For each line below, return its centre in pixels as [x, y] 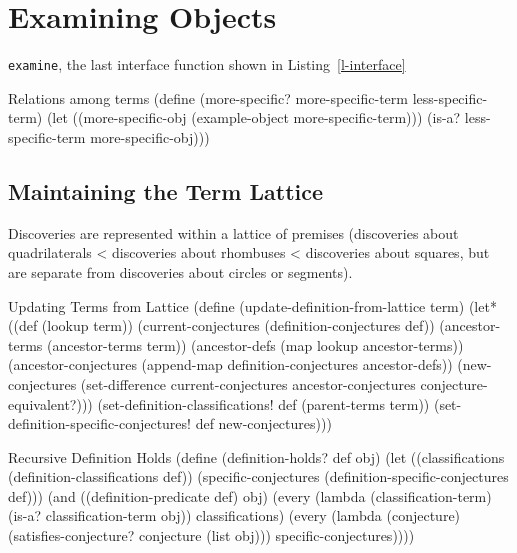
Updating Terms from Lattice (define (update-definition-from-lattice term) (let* [252, 305]
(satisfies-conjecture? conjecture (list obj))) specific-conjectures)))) [211, 535]
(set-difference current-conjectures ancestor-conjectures [248, 383]
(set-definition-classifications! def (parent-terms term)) [263, 403]
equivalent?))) [50, 403]
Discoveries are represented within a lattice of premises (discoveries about [233, 232]
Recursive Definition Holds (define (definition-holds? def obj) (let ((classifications [256, 456]
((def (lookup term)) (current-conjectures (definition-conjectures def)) [221, 325]
